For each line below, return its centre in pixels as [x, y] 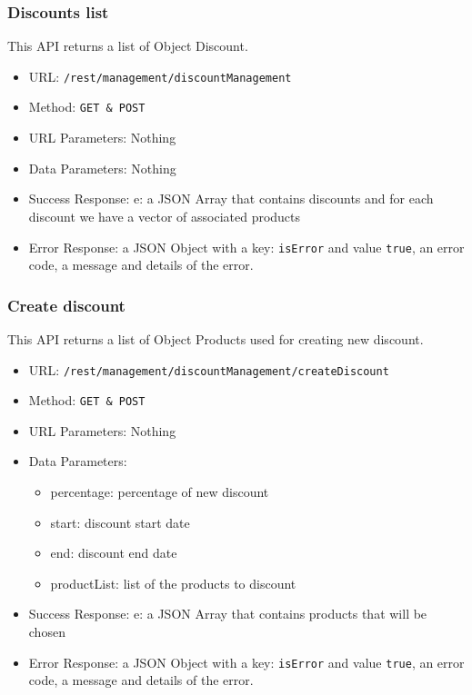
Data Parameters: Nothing [102, 168]
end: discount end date [114, 553]
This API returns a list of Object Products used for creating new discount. [216, 338]
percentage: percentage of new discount [160, 492]
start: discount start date [120, 522]
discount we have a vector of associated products [165, 216]
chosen [47, 632]
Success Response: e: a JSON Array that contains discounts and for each [231, 199]
